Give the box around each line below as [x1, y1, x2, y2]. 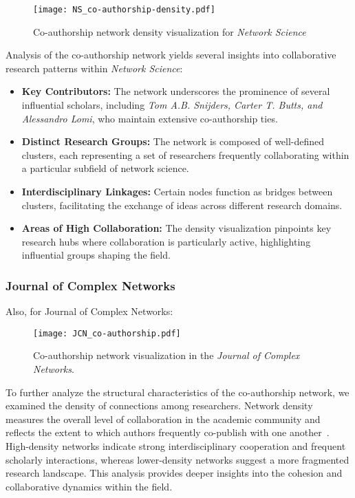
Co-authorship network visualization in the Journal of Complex [33, 348, 300, 362]
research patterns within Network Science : [6, 61, 183, 75]
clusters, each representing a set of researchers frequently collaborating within [21, 147, 349, 162]
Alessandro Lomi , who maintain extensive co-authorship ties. [21, 111, 278, 125]
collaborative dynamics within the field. [6, 479, 173, 493]
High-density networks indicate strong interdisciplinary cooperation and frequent [6, 439, 346, 453]
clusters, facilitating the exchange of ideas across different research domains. [21, 197, 343, 212]
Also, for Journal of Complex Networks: [6, 304, 173, 318]
